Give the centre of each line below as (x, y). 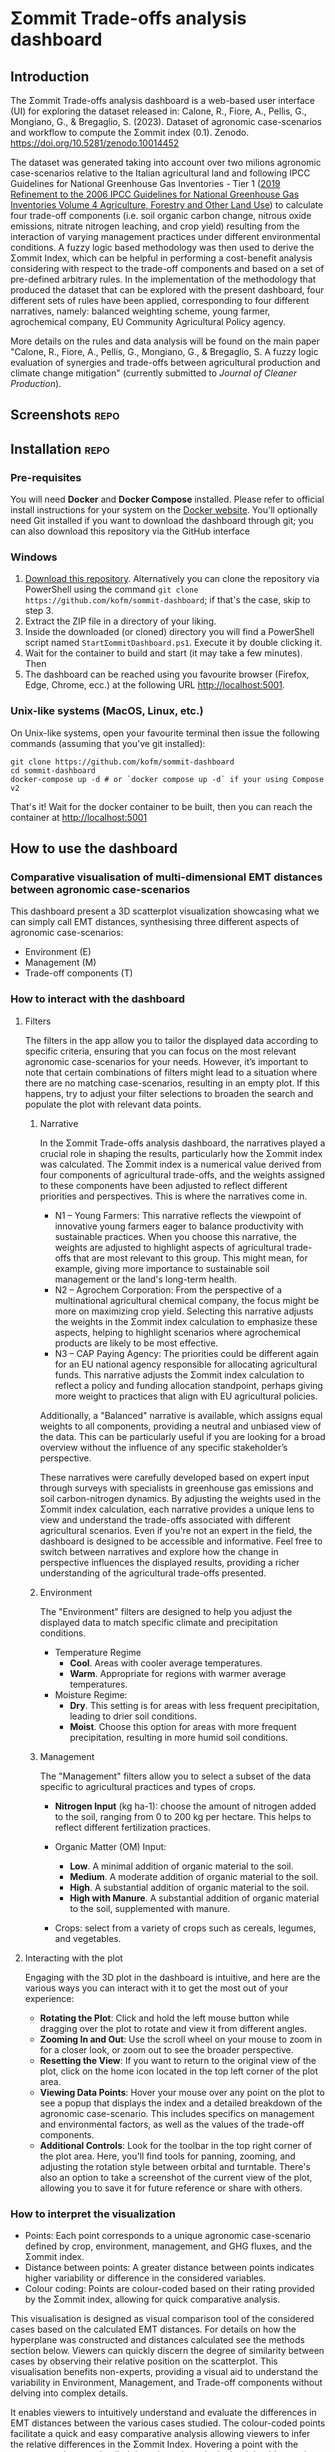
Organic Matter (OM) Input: (110, 1846)
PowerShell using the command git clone (111, 589)
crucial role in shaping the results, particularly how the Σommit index (181, 1153)
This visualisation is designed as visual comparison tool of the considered (162, 2318)
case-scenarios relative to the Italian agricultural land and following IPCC (160, 173)
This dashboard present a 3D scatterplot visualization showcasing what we (165, 911)
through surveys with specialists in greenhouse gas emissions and (176, 1488)
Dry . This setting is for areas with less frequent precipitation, (194, 1705)
